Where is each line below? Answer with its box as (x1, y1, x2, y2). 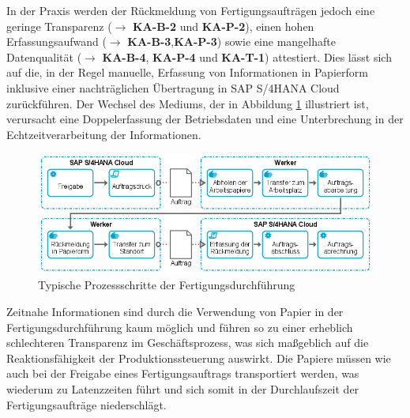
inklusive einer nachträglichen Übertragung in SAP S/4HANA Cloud (6, 79, 340, 96)
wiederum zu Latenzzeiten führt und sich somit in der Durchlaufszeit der (6, 381, 359, 397)
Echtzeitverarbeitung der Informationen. (6, 126, 201, 142)
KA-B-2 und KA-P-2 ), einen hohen (133, 17, 314, 34)
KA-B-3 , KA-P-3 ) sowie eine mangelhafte (127, 33, 336, 50)
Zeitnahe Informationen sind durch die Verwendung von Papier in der (6, 303, 344, 320)
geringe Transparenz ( (6, 17, 112, 34)
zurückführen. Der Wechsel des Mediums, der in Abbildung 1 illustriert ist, (6, 95, 369, 111)
